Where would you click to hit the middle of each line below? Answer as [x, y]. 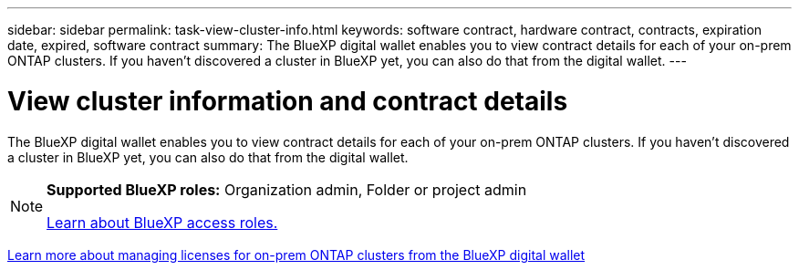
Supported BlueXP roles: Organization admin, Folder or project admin [287, 189]
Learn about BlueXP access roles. [162, 222]
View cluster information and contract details [288, 101]
